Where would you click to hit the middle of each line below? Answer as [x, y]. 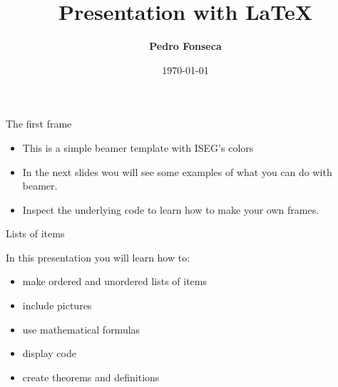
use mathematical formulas [81, 329]
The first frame [39, 124]
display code [49, 353]
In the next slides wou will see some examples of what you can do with [177, 171]
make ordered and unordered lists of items [115, 281]
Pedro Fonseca [185, 46]
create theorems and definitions [91, 377]
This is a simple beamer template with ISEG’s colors [138, 147]
